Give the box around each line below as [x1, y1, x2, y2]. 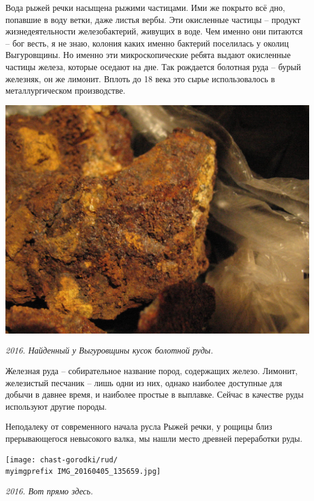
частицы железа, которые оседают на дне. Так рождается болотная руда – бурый [5, 60, 301, 73]
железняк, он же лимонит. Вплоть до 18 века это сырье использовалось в [5, 72, 275, 85]
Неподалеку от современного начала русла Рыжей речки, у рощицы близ [5, 420, 272, 433]
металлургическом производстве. [5, 84, 125, 97]
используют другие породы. [5, 399, 107, 412]
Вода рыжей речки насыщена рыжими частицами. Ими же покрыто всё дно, [5, 1, 285, 13]
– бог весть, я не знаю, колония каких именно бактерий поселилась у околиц [5, 36, 289, 49]
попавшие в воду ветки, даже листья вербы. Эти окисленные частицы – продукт [5, 13, 301, 25]
